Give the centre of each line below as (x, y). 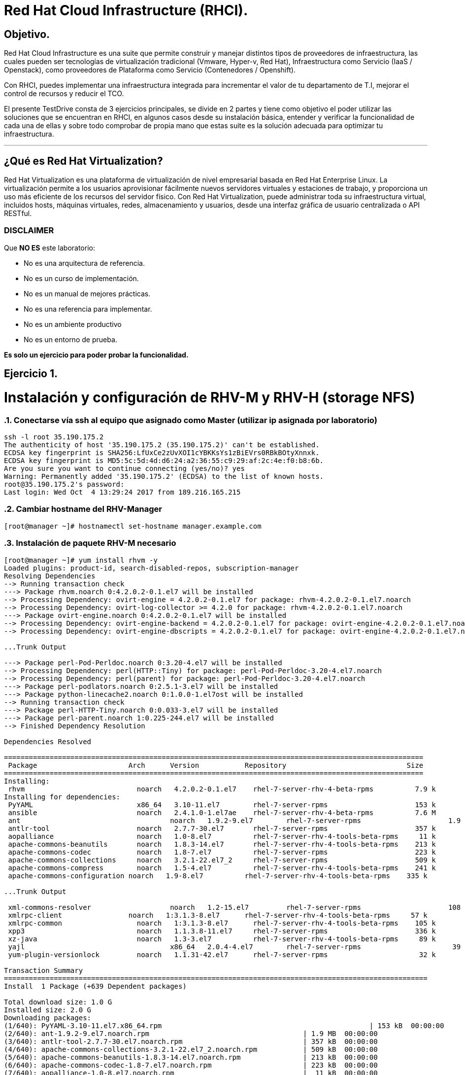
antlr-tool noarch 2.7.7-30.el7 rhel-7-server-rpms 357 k (222, 828)
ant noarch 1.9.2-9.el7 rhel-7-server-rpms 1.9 (234, 820)
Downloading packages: (48, 1018)
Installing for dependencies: (62, 797)
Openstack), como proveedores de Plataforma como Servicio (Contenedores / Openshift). (150, 70)
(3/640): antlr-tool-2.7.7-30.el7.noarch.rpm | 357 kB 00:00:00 (191, 1041)
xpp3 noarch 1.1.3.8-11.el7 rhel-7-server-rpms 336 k (222, 931)
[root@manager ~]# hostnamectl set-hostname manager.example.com (133, 526)
